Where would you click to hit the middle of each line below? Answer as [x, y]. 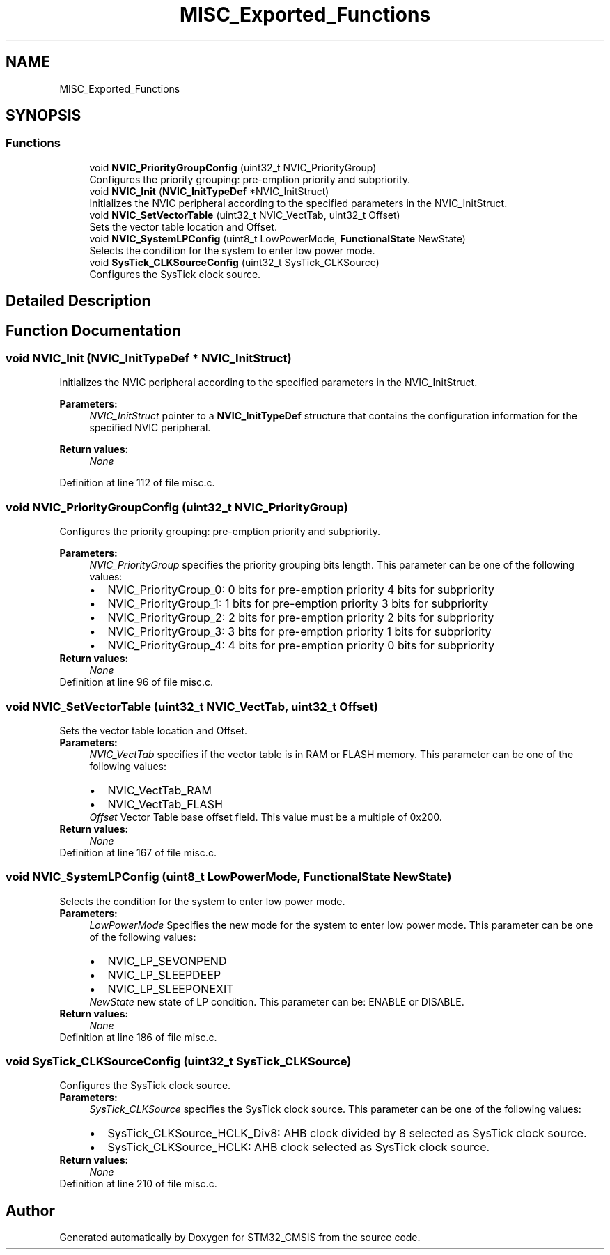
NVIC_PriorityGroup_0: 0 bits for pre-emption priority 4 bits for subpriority [301, 590]
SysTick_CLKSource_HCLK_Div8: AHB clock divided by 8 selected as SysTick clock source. [347, 1133]
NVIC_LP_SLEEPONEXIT [171, 988]
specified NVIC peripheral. [150, 428]
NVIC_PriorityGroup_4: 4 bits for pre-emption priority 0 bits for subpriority [301, 646]
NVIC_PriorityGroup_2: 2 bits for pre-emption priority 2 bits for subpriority [301, 618]
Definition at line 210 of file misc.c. [138, 1184]
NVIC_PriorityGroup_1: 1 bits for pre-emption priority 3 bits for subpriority [298, 604]
